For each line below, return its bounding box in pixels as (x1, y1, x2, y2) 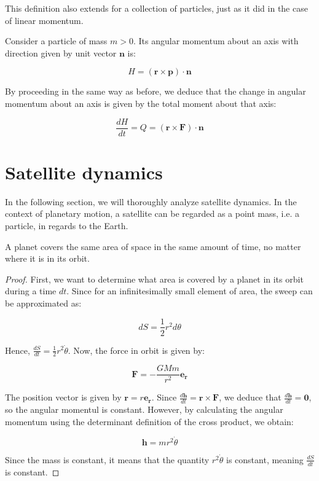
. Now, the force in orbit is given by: (68, 343, 205, 356)
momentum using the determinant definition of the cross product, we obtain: (5, 415, 294, 428)
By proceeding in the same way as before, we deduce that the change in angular (5, 85, 306, 98)
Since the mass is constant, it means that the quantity (5, 453, 210, 466)
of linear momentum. (5, 14, 84, 26)
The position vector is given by (5, 391, 122, 404)
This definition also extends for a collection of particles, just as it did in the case (5, 2, 308, 14)
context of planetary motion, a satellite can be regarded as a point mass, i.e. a (5, 207, 300, 220)
